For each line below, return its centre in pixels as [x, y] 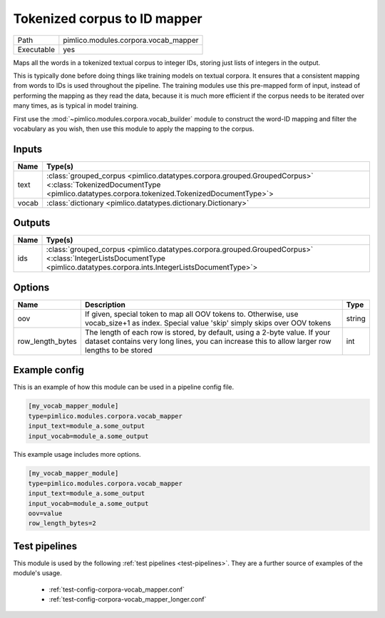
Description [105, 305]
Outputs [32, 223]
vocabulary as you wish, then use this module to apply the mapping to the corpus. [134, 128]
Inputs [28, 149]
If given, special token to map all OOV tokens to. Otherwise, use [191, 314]
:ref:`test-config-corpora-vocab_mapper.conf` [117, 589]
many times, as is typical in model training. [76, 106]
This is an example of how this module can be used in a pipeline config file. [124, 387]
